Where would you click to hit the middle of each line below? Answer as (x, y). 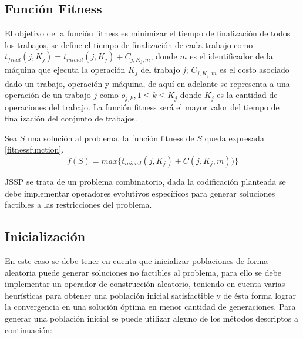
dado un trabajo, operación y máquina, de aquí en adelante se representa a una (147, 83)
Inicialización (45, 236)
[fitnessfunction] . (34, 149)
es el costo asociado (255, 70)
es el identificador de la (231, 56)
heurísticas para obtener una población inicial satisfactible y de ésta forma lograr (151, 295)
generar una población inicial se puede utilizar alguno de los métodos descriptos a (151, 318)
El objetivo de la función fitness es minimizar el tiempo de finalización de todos (148, 33)
